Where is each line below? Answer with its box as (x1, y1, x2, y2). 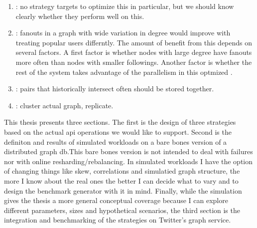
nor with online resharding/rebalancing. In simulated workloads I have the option (4, 156, 253, 166)
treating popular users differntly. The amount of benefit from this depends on (15, 37, 253, 47)
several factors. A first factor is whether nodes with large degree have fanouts (15, 47, 252, 57)
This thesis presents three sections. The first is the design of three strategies (4, 117, 236, 127)
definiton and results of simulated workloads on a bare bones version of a (4, 136, 227, 147)
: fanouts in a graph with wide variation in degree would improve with (15, 27, 231, 38)
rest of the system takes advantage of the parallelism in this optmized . (15, 66, 233, 77)
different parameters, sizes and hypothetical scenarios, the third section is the (4, 205, 240, 215)
